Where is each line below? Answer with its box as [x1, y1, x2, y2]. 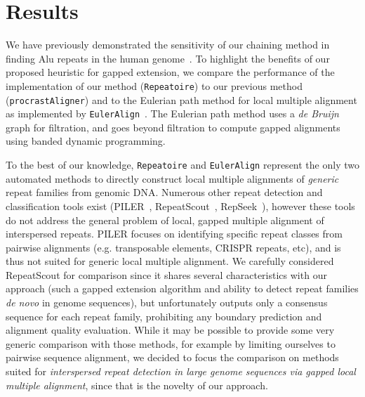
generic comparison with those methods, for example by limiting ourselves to [6, 336, 336, 351]
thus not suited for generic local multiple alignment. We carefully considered [6, 254, 334, 268]
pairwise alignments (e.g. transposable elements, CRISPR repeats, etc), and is [6, 240, 341, 254]
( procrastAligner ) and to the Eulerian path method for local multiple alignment [6, 92, 357, 107]
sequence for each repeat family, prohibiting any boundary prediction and [6, 308, 322, 323]
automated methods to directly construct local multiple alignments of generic [6, 171, 339, 186]
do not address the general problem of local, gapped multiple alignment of [6, 212, 324, 227]
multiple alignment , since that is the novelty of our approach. [6, 377, 268, 392]
